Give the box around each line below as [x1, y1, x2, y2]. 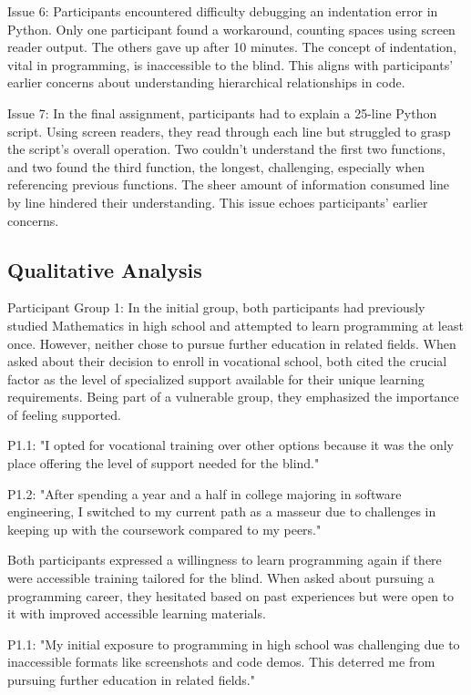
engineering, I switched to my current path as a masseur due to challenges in [7, 502, 436, 521]
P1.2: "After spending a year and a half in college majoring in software [7, 484, 402, 503]
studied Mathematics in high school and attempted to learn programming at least [7, 315, 464, 334]
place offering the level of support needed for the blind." [7, 454, 320, 473]
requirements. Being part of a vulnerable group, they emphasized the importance [7, 387, 459, 406]
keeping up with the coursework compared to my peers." [7, 519, 322, 538]
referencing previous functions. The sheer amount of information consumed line [7, 175, 450, 194]
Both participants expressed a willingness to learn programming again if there [7, 550, 442, 569]
